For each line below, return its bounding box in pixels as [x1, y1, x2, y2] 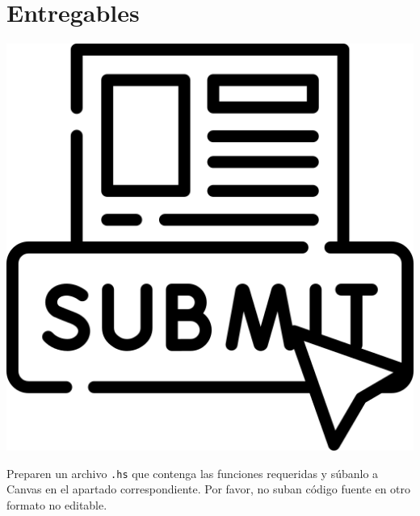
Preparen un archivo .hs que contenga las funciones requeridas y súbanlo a [6, 464, 379, 481]
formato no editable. [6, 496, 107, 513]
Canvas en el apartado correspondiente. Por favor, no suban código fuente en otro [6, 480, 411, 497]
